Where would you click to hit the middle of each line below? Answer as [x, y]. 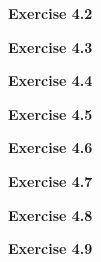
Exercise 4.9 [50, 248]
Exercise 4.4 [50, 80]
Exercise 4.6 [50, 147]
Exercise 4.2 [50, 13]
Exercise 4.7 [50, 180]
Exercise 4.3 [50, 46]
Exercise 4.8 [50, 214]
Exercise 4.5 [50, 113]
